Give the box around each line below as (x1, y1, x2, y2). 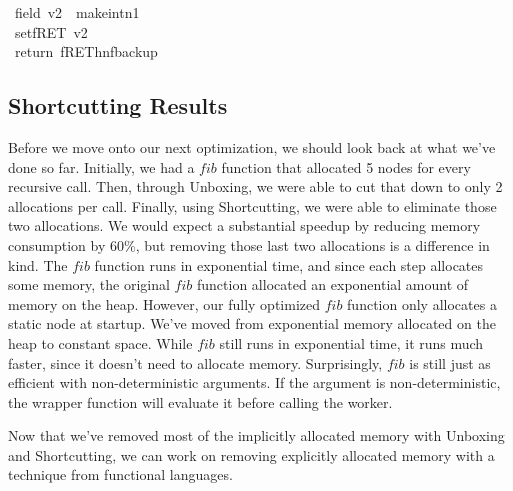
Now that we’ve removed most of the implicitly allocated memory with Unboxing (8, 425, 505, 446)
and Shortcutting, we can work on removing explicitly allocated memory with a (8, 444, 495, 465)
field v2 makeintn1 (14, 2, 140, 22)
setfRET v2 (14, 21, 88, 42)
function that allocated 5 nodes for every (221, 156, 471, 177)
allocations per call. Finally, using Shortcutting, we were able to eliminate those (8, 195, 497, 216)
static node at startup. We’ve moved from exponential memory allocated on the (8, 313, 496, 334)
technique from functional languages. (8, 464, 233, 485)
